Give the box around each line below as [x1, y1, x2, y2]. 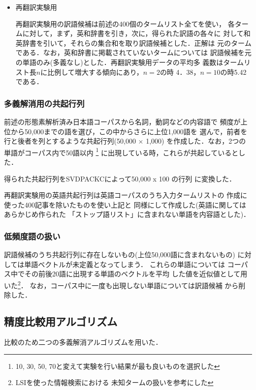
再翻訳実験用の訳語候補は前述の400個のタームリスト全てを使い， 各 [15, 18, 235, 29]
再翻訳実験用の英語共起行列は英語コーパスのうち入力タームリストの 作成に [4, 190, 248, 200]
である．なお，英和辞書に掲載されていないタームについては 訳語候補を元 [15, 47, 252, 58]
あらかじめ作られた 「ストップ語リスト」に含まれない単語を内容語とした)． [4, 209, 251, 219]
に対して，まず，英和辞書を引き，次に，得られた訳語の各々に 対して [22, 28, 244, 38]
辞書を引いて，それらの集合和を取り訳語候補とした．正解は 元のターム [22, 37, 252, 48]
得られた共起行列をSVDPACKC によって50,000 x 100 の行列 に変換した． [4, 173, 236, 183]
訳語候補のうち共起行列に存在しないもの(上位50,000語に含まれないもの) [4, 249, 235, 260]
